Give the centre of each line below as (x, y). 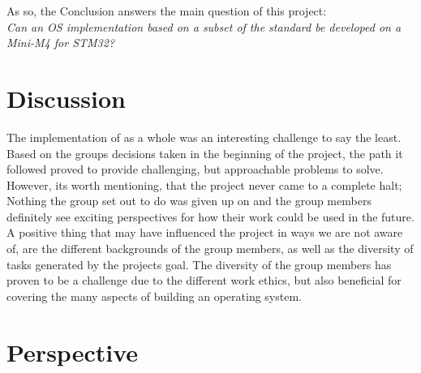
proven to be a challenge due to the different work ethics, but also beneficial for (204, 280)
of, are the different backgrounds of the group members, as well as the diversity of (210, 249)
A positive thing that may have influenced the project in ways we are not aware (205, 232)
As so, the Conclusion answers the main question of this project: (167, 11)
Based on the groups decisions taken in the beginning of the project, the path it (205, 153)
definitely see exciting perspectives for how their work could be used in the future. (210, 216)
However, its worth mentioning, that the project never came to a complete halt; (204, 184)
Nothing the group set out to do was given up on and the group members (189, 201)
